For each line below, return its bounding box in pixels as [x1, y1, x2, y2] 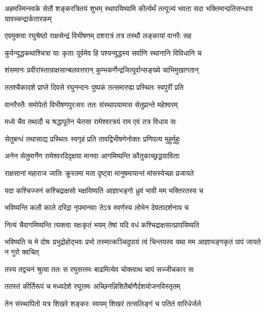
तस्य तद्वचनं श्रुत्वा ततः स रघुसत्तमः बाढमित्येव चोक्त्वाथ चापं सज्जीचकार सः [5, 263, 195, 274]
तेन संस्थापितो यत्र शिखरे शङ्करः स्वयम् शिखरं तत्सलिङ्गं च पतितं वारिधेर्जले [5, 298, 201, 308]
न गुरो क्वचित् [5, 246, 39, 257]
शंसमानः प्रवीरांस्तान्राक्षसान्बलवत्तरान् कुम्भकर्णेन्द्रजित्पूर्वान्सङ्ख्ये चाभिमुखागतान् [5, 64, 199, 75]
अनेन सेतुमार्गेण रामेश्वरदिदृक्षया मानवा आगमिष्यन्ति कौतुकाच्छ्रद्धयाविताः [5, 150, 180, 161]
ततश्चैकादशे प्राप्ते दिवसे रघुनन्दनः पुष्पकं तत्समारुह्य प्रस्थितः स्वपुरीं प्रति [5, 81, 184, 92]
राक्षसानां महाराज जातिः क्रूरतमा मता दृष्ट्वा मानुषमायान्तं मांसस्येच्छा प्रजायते [5, 167, 194, 178]
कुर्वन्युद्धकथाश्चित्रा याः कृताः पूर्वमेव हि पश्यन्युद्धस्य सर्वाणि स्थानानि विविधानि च [5, 47, 202, 58]
